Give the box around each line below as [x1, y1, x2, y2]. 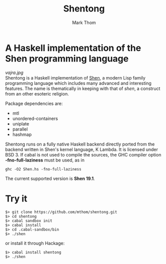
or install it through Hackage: [5, 240, 65, 246]
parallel [12, 126, 28, 132]
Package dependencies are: [5, 100, 63, 106]
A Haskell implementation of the [5, 42, 141, 53]
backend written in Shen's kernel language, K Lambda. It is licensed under [5, 146, 158, 152]
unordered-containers [12, 115, 58, 121]
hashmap [12, 131, 32, 137]
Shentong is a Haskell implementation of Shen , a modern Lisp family [5, 74, 146, 80]
